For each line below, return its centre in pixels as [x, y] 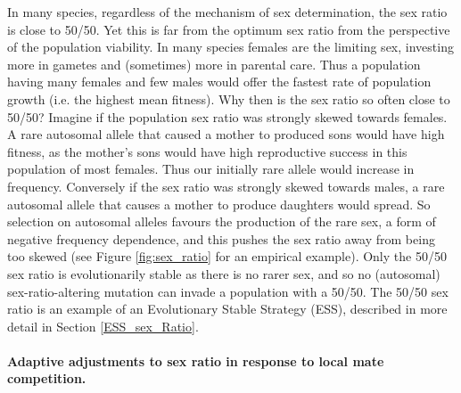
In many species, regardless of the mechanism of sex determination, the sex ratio [227, 12]
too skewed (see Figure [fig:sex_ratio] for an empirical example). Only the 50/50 [227, 256]
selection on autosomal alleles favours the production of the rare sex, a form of [222, 221]
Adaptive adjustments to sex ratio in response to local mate [196, 360]
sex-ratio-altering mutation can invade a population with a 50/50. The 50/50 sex [228, 291]
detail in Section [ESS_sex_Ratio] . [103, 326]
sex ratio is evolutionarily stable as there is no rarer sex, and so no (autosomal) [224, 273]
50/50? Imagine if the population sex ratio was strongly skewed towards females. [227, 116]
